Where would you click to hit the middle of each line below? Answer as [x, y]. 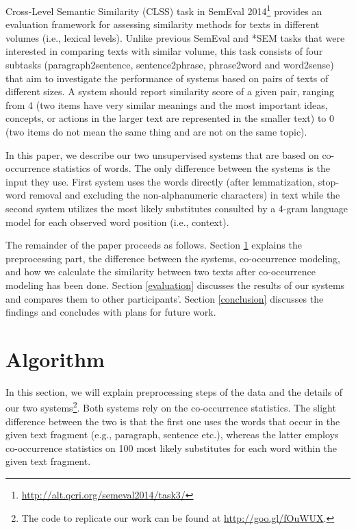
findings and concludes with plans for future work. [111, 312]
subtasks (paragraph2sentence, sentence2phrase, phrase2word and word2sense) [170, 65]
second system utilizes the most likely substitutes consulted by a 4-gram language [177, 208]
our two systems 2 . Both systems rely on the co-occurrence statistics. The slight [171, 407]
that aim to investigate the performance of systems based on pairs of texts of [167, 78]
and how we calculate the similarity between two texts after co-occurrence [161, 272]
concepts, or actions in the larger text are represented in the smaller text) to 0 [170, 118]
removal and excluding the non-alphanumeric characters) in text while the [185, 195]
